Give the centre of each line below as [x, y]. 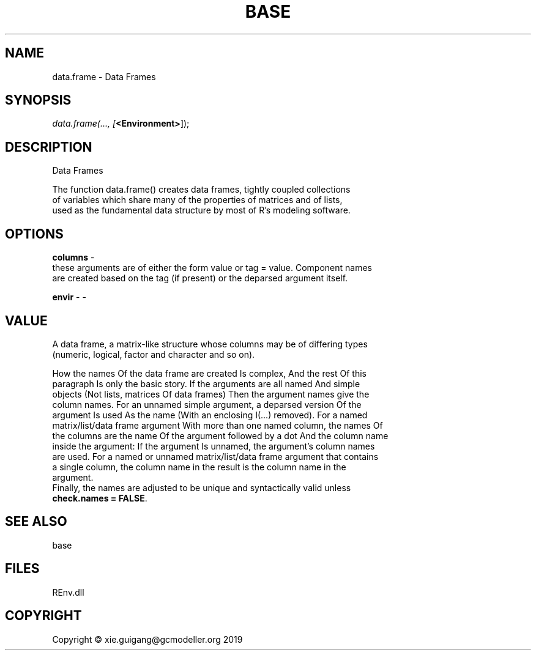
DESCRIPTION [49, 147]
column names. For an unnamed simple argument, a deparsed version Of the [207, 404]
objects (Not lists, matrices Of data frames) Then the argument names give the [211, 394]
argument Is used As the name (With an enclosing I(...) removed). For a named [210, 415]
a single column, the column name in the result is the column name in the [199, 467]
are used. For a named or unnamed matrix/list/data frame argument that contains [215, 456]
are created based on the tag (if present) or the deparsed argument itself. [200, 278]
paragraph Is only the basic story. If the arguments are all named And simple [206, 383]
